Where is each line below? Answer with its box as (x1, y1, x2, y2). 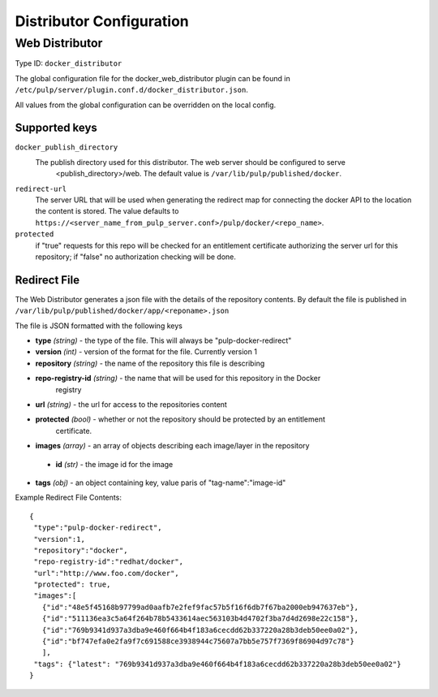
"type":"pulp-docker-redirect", (33, 523, 162, 532)
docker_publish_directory (15, 143, 118, 152)
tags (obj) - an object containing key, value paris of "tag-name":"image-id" (35, 478, 286, 487)
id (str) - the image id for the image (55, 459, 174, 469)
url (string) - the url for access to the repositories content (35, 400, 227, 409)
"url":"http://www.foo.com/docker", (33, 569, 180, 578)
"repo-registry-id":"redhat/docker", (33, 557, 184, 566)
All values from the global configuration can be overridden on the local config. (15, 100, 277, 110)
